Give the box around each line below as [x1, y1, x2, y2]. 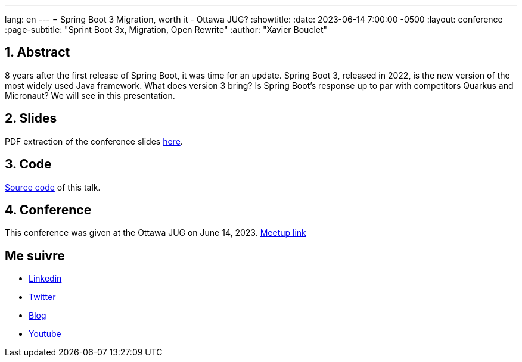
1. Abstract [5, 45, 70, 60]
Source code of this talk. [5, 182, 101, 192]
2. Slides [5, 111, 57, 126]
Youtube [29, 329, 61, 339]
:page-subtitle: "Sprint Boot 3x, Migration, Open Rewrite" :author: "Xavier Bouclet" [5, 24, 328, 35]
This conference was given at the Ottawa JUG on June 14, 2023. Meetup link [5, 227, 306, 238]
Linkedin [29, 273, 62, 284]
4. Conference [5, 202, 92, 217]
